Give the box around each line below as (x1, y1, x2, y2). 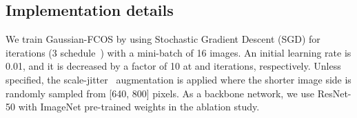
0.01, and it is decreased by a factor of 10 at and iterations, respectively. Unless (6, 59, 341, 73)
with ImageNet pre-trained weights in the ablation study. (18, 99, 260, 114)
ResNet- (317, 86, 351, 100)
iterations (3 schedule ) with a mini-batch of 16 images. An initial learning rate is (6, 45, 351, 59)
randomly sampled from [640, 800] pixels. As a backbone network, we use (6, 86, 315, 100)
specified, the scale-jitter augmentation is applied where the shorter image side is (6, 72, 351, 86)
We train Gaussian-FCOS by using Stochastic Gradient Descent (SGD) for (6, 32, 320, 46)
